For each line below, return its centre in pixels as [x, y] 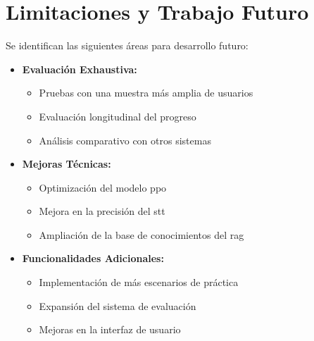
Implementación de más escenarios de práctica [139, 282]
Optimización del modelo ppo [103, 187]
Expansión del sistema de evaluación [118, 305]
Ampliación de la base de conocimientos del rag [142, 234]
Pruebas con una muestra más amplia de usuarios [146, 93]
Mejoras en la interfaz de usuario [110, 329]
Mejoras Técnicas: [67, 164]
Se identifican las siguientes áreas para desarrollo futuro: [127, 45]
